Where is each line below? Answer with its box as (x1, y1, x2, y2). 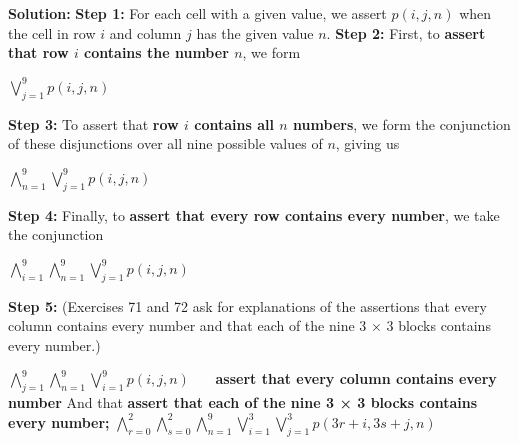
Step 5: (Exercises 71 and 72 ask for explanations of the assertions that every (8, 295, 487, 316)
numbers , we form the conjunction (293, 113, 511, 134)
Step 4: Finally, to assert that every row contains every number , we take (8, 204, 500, 225)
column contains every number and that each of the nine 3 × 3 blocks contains (8, 315, 491, 336)
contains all (194, 113, 274, 134)
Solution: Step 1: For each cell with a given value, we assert (8, 3, 387, 23)
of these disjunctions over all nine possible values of (8, 133, 323, 154)
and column (109, 22, 182, 43)
